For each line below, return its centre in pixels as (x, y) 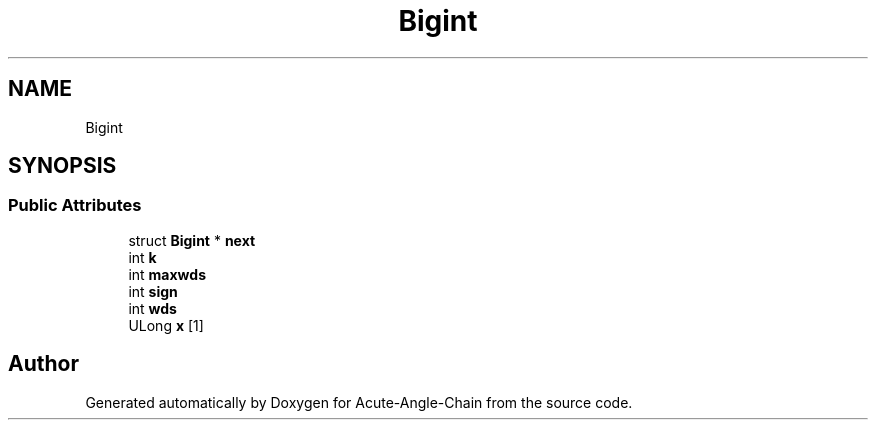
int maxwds (167, 274)
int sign (153, 291)
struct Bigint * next (192, 240)
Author (43, 364)
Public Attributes (75, 205)
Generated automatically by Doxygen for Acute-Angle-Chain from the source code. (359, 402)
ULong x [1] (166, 325)
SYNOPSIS (62, 166)
